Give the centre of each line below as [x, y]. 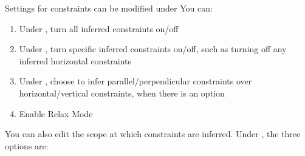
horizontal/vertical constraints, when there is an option [122, 93]
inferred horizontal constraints [75, 60]
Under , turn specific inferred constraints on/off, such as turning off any [153, 49]
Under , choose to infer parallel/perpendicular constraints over [135, 81]
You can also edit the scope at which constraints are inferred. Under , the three [153, 134]
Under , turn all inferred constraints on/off [99, 28]
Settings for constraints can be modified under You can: [109, 8]
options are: [27, 145]
